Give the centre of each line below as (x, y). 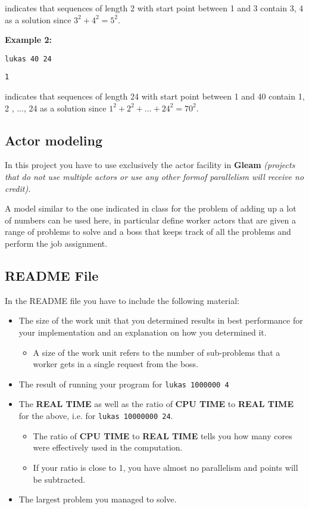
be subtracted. (59, 479)
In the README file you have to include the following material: (122, 300)
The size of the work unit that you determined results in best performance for (161, 320)
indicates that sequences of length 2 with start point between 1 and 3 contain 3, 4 (154, 8)
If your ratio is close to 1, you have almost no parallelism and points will (166, 467)
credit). (18, 188)
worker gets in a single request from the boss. (116, 364)
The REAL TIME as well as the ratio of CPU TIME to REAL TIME (156, 404)
